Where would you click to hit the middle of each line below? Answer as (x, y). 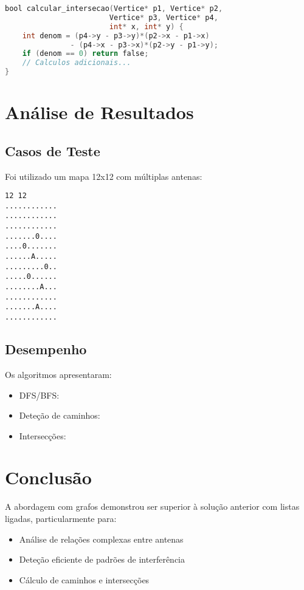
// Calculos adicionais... (77, 63)
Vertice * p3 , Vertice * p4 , (164, 17)
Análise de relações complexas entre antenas (101, 539)
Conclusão (48, 477)
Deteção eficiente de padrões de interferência (102, 559)
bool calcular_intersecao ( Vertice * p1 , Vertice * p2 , (114, 9)
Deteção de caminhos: (60, 415)
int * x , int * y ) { (146, 26)
